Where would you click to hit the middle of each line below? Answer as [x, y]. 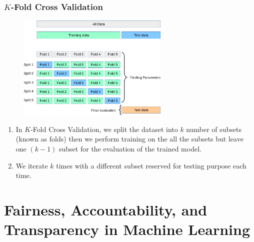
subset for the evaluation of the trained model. [130, 148]
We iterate [32, 165]
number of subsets [214, 129]
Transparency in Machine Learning [127, 229]
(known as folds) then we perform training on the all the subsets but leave [129, 139]
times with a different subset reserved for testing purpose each [151, 165]
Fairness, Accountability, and [106, 209]
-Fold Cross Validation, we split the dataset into [104, 129]
